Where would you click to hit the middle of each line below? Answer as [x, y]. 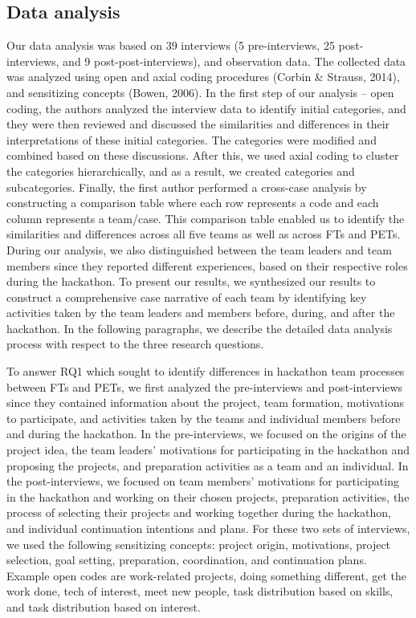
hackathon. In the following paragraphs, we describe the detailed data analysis [200, 328]
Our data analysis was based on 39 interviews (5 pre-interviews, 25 [171, 45]
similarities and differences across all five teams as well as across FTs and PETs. [204, 234]
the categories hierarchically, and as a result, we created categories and [181, 171]
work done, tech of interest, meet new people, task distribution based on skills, [200, 591]
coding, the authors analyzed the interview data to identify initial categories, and [206, 108]
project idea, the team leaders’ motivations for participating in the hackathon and [208, 450]
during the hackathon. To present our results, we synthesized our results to [191, 281]
